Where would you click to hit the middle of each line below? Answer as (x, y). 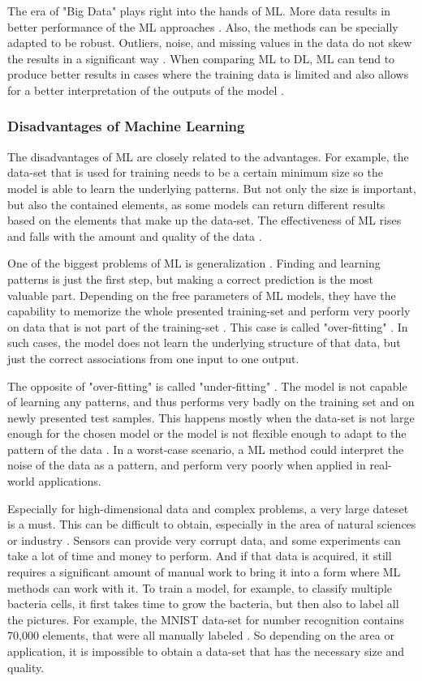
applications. (70, 481)
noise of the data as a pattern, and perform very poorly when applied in (187, 465)
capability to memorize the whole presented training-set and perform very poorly (209, 311)
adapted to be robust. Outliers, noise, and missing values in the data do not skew (210, 43)
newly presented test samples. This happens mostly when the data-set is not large (211, 417)
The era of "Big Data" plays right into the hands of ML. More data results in (199, 11)
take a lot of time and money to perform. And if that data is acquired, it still (200, 556)
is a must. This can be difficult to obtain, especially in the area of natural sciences (212, 524)
